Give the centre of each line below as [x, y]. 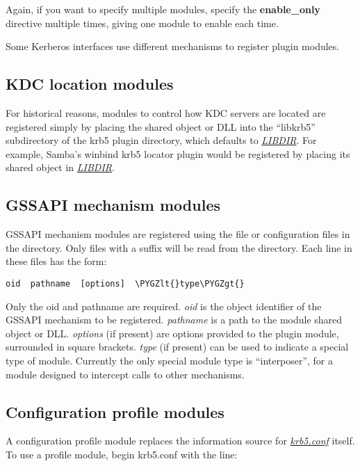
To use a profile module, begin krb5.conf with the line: [122, 454]
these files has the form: [56, 261]
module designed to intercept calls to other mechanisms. [125, 374]
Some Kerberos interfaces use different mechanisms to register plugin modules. [173, 46]
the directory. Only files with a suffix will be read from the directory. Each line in [179, 247]
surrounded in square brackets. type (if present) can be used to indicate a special [177, 347]
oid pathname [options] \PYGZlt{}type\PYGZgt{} [125, 283]
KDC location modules [90, 84]
